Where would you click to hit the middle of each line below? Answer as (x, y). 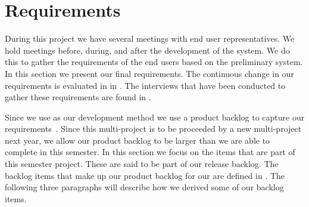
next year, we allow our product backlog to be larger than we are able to (138, 140)
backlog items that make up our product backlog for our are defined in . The (145, 175)
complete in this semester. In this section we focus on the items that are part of (150, 152)
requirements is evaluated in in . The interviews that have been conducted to (145, 85)
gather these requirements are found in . (78, 97)
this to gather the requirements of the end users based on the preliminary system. (154, 62)
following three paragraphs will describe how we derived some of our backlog (144, 187)
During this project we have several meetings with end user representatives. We (150, 38)
